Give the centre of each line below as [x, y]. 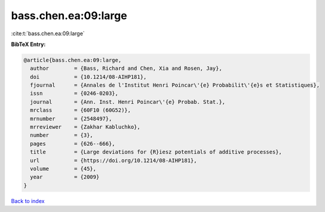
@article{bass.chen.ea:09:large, [73, 60]
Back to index [28, 201]
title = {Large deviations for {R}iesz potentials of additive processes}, [156, 152]
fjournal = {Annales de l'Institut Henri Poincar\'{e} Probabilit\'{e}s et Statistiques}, [175, 85]
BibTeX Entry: [28, 44]
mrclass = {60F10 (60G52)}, [81, 110]
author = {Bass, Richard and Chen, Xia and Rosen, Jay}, [126, 68]
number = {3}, [62, 135]
